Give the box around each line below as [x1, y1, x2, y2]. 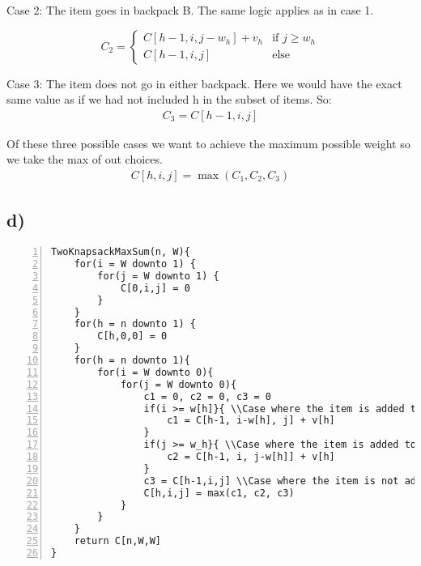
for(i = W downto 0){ [97, 366, 214, 378]
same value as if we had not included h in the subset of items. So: [6, 91, 332, 108]
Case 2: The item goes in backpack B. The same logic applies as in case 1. [6, 2, 374, 18]
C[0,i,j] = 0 [120, 282, 190, 294]
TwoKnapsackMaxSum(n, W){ [51, 246, 190, 258]
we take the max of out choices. [6, 151, 163, 168]
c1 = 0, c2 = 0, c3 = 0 [143, 390, 272, 402]
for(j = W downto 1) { [97, 270, 219, 282]
